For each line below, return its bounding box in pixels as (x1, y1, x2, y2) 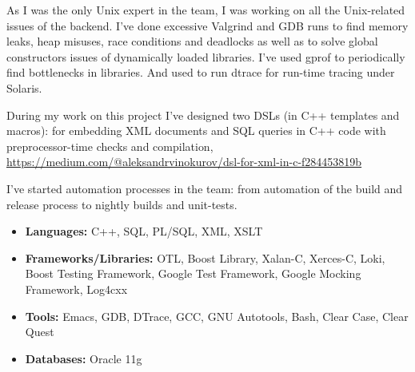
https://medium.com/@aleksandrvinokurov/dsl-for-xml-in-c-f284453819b (6, 153, 362, 170)
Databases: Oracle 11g (25, 350, 142, 366)
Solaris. (6, 79, 42, 96)
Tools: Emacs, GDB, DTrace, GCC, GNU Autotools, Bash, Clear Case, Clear (25, 307, 409, 324)
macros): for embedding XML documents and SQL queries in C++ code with (6, 122, 386, 139)
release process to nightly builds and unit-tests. (6, 196, 237, 212)
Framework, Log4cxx (25, 280, 128, 297)
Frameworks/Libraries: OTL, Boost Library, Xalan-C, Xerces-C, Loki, (25, 249, 385, 266)
